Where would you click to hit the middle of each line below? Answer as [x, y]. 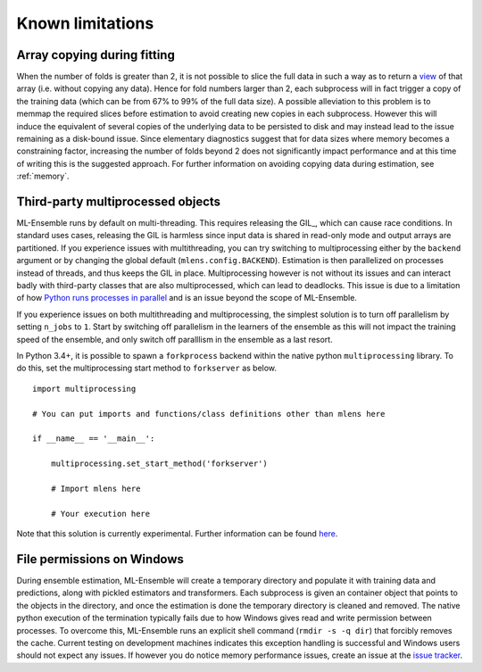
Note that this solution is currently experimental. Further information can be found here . [177, 534]
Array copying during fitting [96, 55]
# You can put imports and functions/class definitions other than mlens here [209, 414]
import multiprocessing [84, 389]
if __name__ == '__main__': [94, 439]
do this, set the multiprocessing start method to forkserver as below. [146, 368]
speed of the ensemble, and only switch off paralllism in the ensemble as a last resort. [175, 339]
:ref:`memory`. [43, 176]
